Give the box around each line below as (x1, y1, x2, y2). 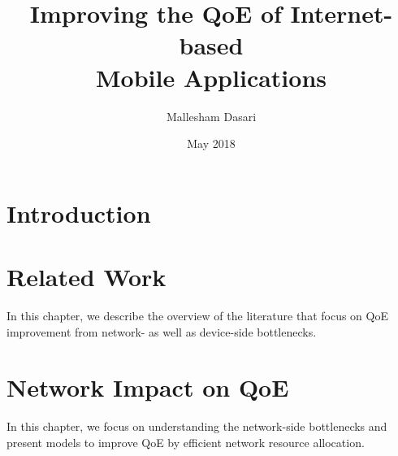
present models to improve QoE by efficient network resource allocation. (6, 433, 365, 450)
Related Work (6, 260, 167, 293)
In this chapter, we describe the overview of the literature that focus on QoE (6, 307, 388, 324)
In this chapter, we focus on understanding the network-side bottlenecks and (6, 418, 387, 435)
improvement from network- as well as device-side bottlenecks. (6, 323, 317, 340)
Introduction (6, 196, 151, 229)
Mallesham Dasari (166, 107, 257, 124)
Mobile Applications (95, 60, 327, 93)
